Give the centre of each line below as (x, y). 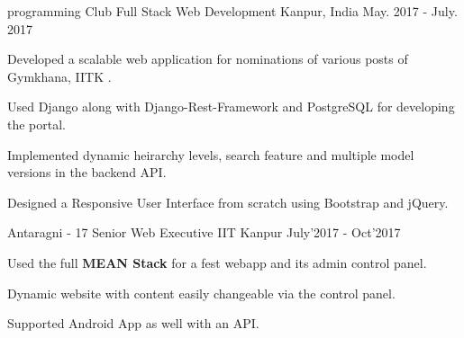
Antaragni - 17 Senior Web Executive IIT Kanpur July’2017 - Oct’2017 (204, 232)
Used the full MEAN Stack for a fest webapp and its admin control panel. (217, 262)
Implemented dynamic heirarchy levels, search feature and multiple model (211, 154)
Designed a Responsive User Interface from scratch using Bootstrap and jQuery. (228, 202)
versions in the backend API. (87, 172)
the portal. (37, 124)
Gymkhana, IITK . (59, 76)
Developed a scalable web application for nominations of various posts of (208, 59)
